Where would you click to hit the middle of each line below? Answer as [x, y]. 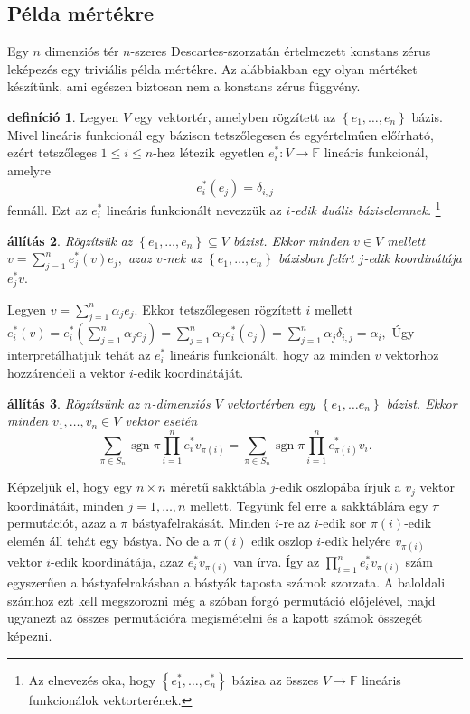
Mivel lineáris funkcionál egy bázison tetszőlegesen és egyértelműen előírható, [221, 134]
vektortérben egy [271, 403]
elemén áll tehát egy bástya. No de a [108, 540]
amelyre [29, 169]
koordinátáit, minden [66, 505]
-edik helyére [356, 540]
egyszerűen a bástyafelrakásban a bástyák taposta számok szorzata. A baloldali [226, 582]
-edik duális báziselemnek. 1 [366, 209]
